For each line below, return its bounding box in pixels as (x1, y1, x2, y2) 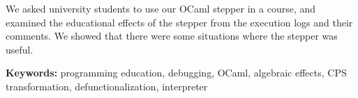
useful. (6, 42, 33, 56)
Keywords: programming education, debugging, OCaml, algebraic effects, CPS (6, 65, 347, 80)
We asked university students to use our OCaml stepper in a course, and (6, 1, 316, 15)
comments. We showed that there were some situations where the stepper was (6, 28, 338, 43)
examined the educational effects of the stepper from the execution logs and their (6, 15, 353, 29)
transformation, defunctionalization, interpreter (6, 79, 208, 93)
